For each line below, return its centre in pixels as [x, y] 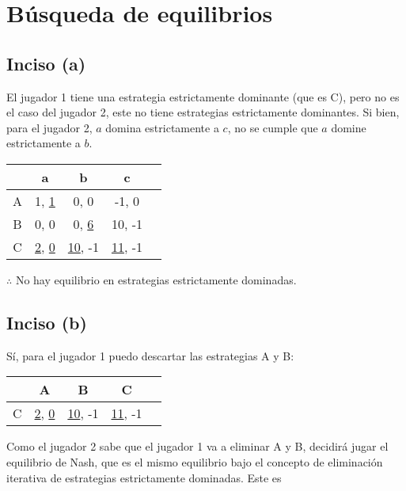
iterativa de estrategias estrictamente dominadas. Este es [144, 477]
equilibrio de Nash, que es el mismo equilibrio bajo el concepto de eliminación [195, 461]
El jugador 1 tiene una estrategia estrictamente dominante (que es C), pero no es [203, 96]
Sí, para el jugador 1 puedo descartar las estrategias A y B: [150, 355]
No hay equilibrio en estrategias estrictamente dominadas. [156, 279]
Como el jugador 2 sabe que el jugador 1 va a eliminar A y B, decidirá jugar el [197, 446]
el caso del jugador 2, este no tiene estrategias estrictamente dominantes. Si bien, [203, 112]
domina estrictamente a [162, 127]
